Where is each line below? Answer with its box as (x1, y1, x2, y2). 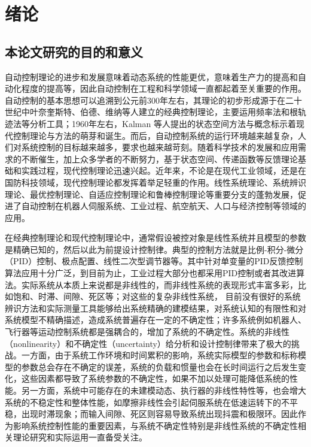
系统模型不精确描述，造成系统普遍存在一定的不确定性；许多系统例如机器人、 (5, 313, 306, 326)
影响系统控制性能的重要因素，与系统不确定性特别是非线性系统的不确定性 (13, 419, 298, 431)
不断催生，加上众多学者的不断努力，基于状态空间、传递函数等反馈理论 (21, 152, 298, 165)
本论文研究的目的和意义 (5, 42, 143, 61)
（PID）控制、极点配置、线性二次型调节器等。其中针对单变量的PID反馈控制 (5, 255, 303, 267)
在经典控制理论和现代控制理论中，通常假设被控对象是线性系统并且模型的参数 (5, 231, 306, 244)
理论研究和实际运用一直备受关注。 (13, 431, 147, 443)
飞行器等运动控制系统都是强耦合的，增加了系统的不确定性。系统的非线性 (5, 325, 289, 338)
